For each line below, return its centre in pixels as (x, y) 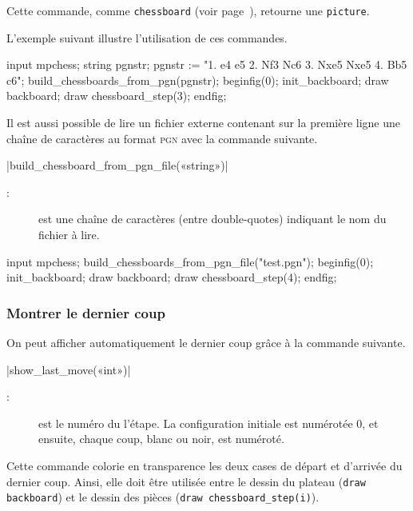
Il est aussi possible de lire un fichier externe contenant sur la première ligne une (203, 123)
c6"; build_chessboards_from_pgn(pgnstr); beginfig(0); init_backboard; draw (198, 80)
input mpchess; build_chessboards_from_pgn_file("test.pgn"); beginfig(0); (190, 261)
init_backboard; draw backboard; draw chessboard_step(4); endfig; (172, 277)
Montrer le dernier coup (86, 312)
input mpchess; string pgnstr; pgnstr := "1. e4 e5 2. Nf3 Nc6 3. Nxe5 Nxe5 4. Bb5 (207, 64)
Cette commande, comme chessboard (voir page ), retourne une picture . (188, 10)
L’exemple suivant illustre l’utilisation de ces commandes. (147, 37)
